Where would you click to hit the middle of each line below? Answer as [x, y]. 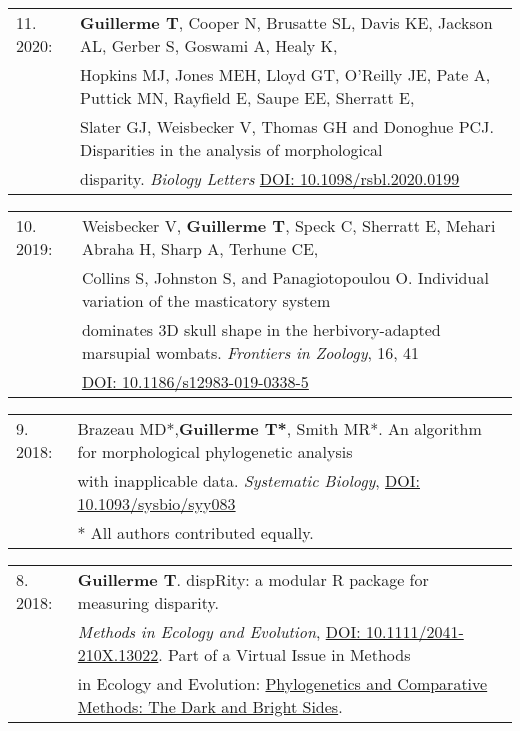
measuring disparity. [148, 602]
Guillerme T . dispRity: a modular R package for [253, 579]
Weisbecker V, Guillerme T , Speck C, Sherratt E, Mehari [288, 225]
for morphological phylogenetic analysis [215, 451]
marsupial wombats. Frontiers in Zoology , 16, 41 [250, 352]
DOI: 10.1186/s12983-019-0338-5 [195, 381]
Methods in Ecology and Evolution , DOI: [219, 631]
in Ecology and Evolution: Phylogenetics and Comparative [282, 683]
